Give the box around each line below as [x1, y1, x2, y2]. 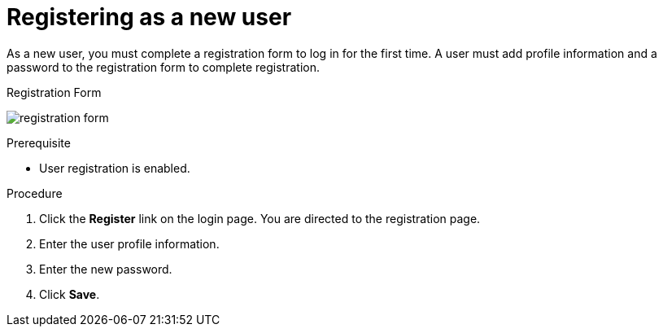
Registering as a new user [7, 3, 292, 31]
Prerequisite [7, 135, 71, 150]
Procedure [7, 186, 63, 200]
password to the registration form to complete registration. [7, 59, 320, 74]
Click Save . [39, 287, 100, 301]
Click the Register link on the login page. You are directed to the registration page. [39, 211, 481, 226]
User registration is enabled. [39, 160, 190, 175]
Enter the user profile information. [39, 236, 220, 251]
